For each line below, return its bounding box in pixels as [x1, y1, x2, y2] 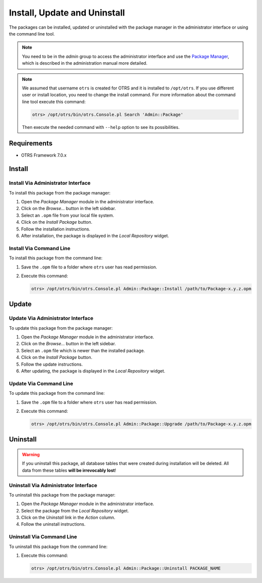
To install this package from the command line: [9, 255, 103, 261]
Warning [22, 451, 40, 457]
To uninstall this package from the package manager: [9, 492, 116, 498]
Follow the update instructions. [21, 361, 83, 367]
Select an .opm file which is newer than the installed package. [21, 348, 145, 353]
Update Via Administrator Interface [9, 315, 94, 322]
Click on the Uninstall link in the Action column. [21, 514, 115, 520]
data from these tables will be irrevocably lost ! [22, 467, 116, 473]
